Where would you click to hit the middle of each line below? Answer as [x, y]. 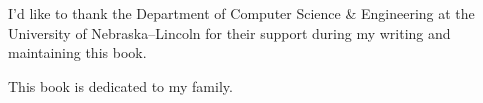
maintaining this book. [77, 52]
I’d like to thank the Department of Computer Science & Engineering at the [241, 13]
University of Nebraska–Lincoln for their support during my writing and [229, 32]
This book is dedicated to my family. [120, 85]
